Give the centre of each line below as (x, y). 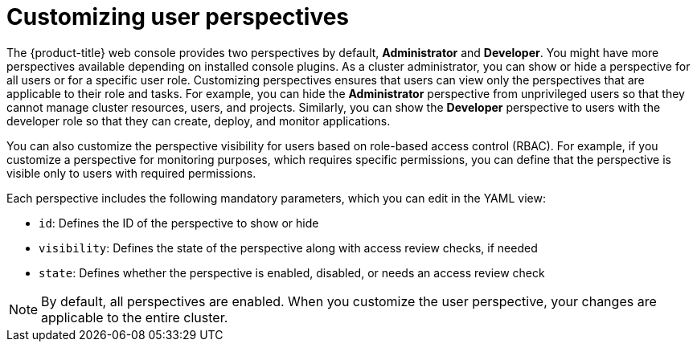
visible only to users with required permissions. (131, 173)
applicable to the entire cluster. (135, 317)
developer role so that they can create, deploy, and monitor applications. (199, 121)
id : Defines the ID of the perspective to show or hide (179, 223)
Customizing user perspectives (178, 17)
